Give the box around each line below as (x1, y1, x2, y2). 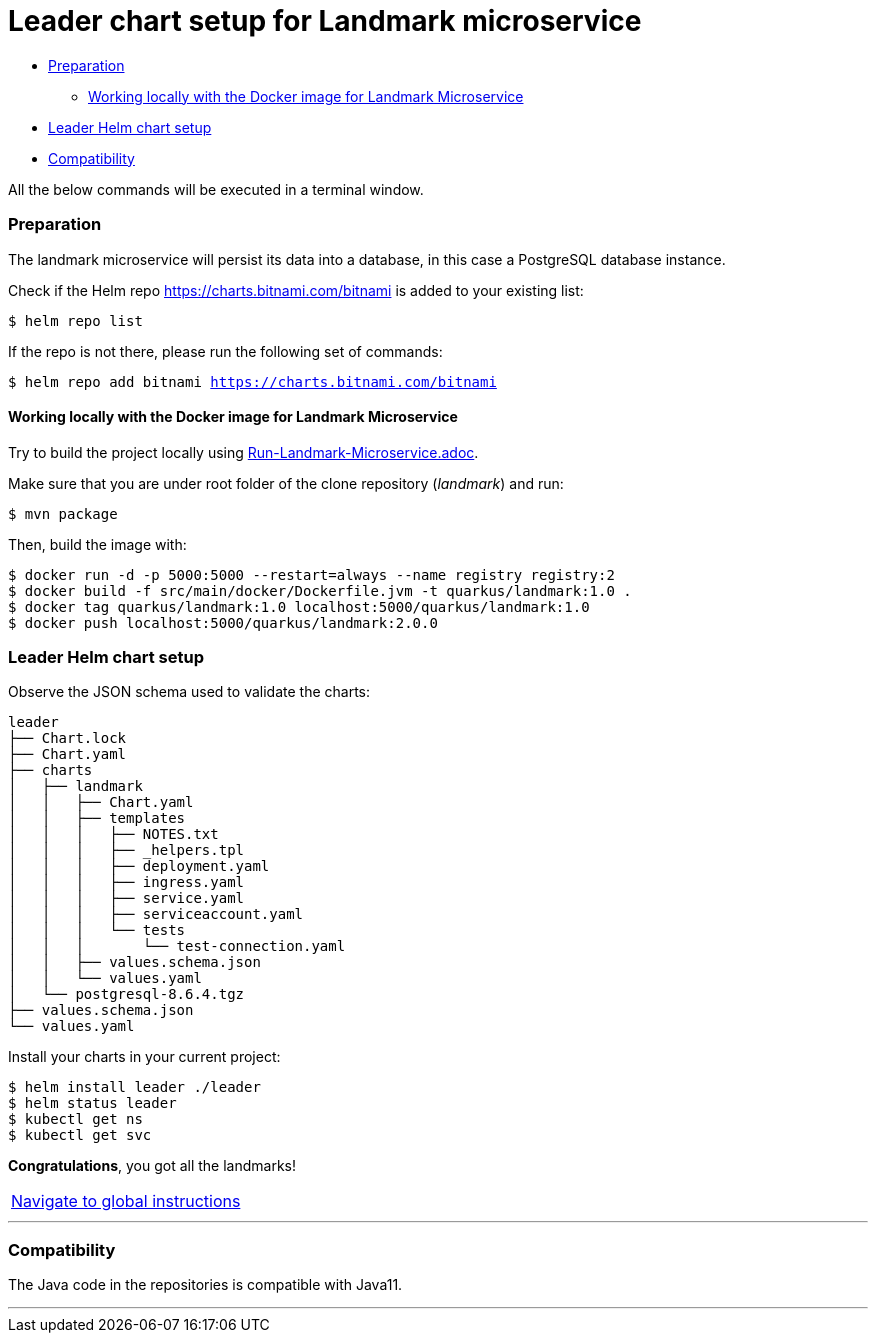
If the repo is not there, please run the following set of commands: (8, 342, 443, 360)
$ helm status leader (8, 1095, 177, 1112)
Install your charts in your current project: (8, 1048, 281, 1066)
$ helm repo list (8, 312, 143, 329)
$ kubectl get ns (8, 1111, 143, 1128)
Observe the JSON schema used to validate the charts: (8, 683, 371, 701)
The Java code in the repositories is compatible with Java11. (8, 1276, 403, 1294)
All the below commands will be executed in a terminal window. (8, 180, 424, 198)
